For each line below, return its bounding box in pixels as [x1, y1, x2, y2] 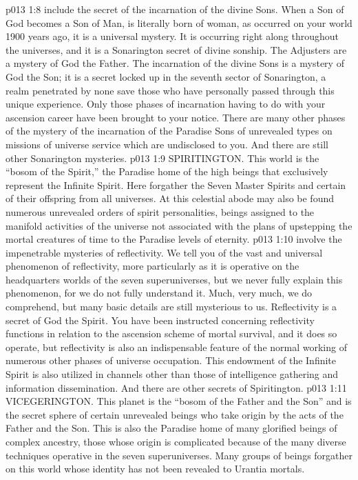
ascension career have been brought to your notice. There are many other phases [6, 110, 346, 124]
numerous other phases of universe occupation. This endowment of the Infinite [6, 353, 337, 368]
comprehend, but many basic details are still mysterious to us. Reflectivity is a [6, 299, 337, 314]
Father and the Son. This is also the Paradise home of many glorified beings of [6, 421, 337, 435]
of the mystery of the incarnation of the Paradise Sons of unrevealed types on [6, 123, 333, 138]
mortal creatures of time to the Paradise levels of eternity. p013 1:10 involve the [6, 232, 342, 246]
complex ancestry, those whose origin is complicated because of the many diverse [6, 434, 346, 448]
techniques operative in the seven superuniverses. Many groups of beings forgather [6, 448, 353, 462]
